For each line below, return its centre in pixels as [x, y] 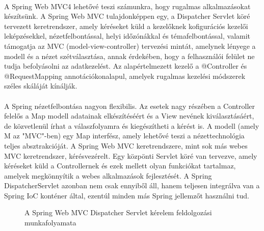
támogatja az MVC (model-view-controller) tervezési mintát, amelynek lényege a [130, 46]
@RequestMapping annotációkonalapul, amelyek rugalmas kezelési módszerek [125, 76]
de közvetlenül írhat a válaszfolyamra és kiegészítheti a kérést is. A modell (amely [132, 125]
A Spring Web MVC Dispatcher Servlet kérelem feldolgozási [118, 212]
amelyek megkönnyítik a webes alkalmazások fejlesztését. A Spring [108, 175]
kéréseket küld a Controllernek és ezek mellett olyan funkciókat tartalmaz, [120, 166]
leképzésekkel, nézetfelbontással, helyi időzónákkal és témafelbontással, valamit [127, 36]
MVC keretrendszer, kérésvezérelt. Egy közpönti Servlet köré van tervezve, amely [131, 155]
